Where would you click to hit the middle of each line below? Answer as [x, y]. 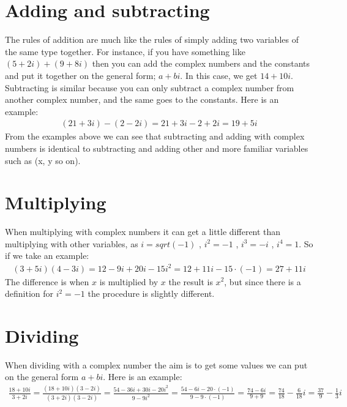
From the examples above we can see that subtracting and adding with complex [155, 136]
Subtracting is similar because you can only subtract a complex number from [150, 87]
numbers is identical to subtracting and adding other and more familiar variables [157, 148]
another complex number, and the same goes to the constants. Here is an [142, 99]
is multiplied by [129, 281]
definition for [29, 293]
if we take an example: [47, 256]
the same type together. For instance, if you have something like [125, 51]
